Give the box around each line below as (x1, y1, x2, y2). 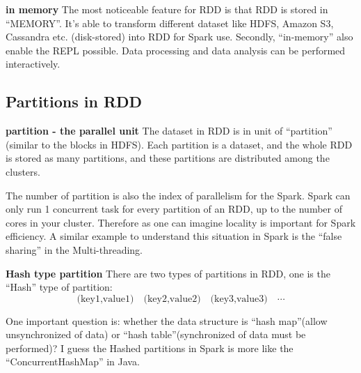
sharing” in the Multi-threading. (6, 242, 143, 257)
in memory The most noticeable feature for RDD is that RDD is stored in (6, 2, 328, 16)
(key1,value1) (77, 294, 134, 304)
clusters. (6, 164, 40, 178)
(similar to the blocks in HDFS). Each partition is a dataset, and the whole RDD (6, 137, 353, 151)
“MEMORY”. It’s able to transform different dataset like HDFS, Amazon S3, (6, 15, 334, 30)
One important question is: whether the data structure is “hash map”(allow (6, 313, 328, 328)
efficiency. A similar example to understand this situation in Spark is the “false (6, 229, 342, 243)
